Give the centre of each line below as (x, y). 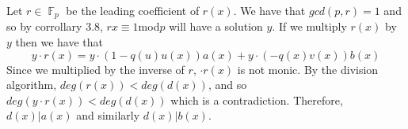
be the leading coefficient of (133, 10)
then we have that (59, 42)
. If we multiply (309, 26)
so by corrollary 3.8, (55, 26)
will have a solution (216, 26)
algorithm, (32, 85)
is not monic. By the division (308, 69)
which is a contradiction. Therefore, (257, 100)
